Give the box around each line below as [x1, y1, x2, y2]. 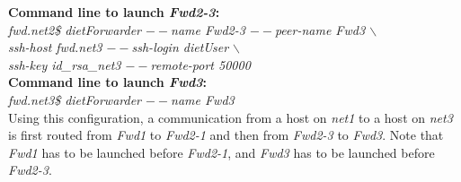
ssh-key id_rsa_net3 [8, 55, 121, 74]
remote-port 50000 [150, 55, 251, 74]
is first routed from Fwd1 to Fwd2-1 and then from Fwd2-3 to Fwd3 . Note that [8, 126, 444, 144]
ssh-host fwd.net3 [8, 38, 102, 56]
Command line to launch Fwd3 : [8, 73, 208, 91]
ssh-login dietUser [131, 38, 229, 56]
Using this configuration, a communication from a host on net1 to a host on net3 [8, 108, 453, 126]
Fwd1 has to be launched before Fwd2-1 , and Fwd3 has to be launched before [8, 143, 435, 161]
